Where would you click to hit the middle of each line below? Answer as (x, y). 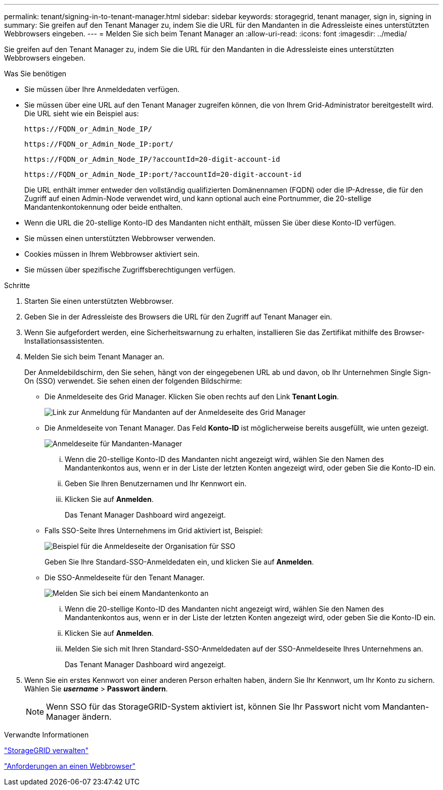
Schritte (17, 285)
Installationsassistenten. (64, 341)
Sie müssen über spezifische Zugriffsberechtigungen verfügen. (130, 270)
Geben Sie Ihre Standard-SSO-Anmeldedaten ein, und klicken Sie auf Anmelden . (179, 562)
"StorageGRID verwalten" (46, 750)
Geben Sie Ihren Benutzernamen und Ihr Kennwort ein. (156, 483)
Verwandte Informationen (47, 735)
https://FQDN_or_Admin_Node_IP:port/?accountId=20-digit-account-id (163, 174)
